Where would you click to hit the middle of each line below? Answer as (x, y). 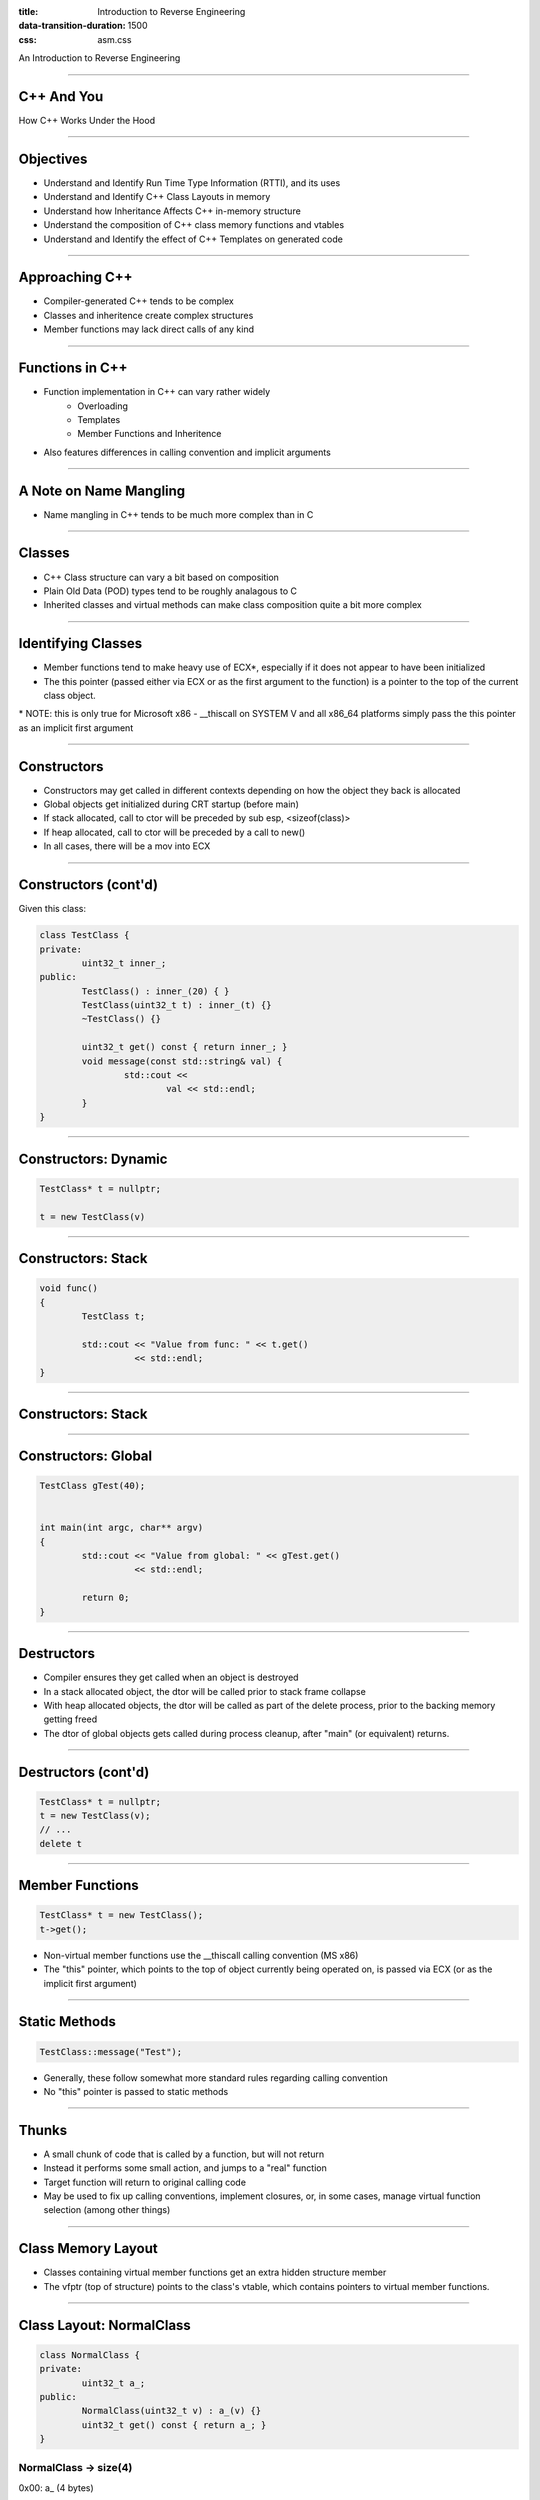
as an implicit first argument (76, 727)
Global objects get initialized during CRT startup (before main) (171, 804)
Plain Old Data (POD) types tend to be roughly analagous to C (170, 591)
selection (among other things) (107, 2210)
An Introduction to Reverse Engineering (99, 58)
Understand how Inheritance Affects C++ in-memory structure (172, 211)
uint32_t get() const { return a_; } (174, 2424)
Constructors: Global (85, 1455)
